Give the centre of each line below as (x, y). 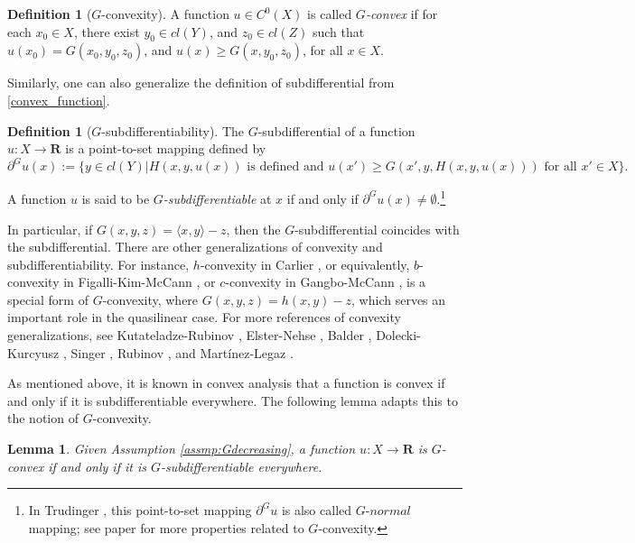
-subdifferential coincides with (377, 229)
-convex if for (402, 14)
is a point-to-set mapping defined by (166, 148)
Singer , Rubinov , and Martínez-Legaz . (182, 352)
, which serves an (399, 299)
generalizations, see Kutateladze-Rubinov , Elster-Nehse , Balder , (190, 335)
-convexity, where (150, 299)
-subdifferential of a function (336, 130)
